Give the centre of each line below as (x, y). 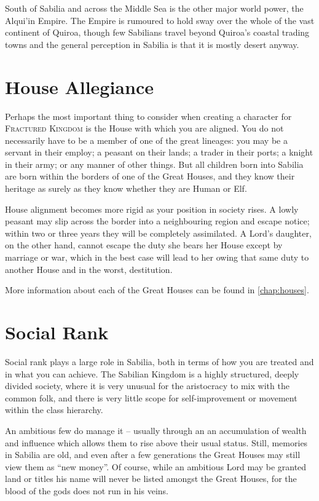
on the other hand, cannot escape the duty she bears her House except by (144, 245)
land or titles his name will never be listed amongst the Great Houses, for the (151, 479)
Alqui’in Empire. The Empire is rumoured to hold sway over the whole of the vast (160, 20)
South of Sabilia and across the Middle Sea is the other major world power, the (154, 8)
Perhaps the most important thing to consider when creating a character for (148, 116)
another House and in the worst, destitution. (89, 269)
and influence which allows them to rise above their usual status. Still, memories (156, 442)
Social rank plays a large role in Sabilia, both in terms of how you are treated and (159, 361)
